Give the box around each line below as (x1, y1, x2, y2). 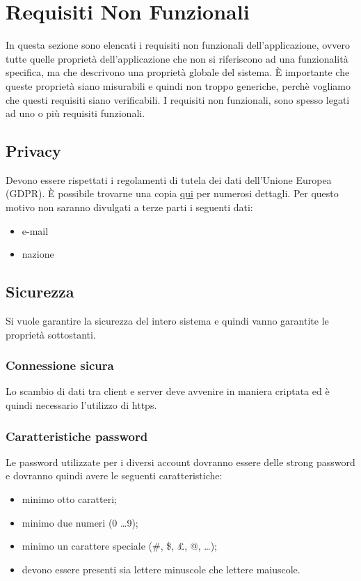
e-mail (22, 223, 49, 238)
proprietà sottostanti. (6, 327, 96, 341)
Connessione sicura (6, 357, 114, 374)
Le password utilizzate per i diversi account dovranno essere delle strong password (6, 454, 355, 469)
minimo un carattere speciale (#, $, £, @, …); (22, 539, 217, 553)
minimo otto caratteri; (22, 492, 117, 506)
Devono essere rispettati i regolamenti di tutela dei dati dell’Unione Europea (6, 172, 332, 187)
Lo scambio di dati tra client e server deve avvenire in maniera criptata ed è (6, 384, 330, 398)
